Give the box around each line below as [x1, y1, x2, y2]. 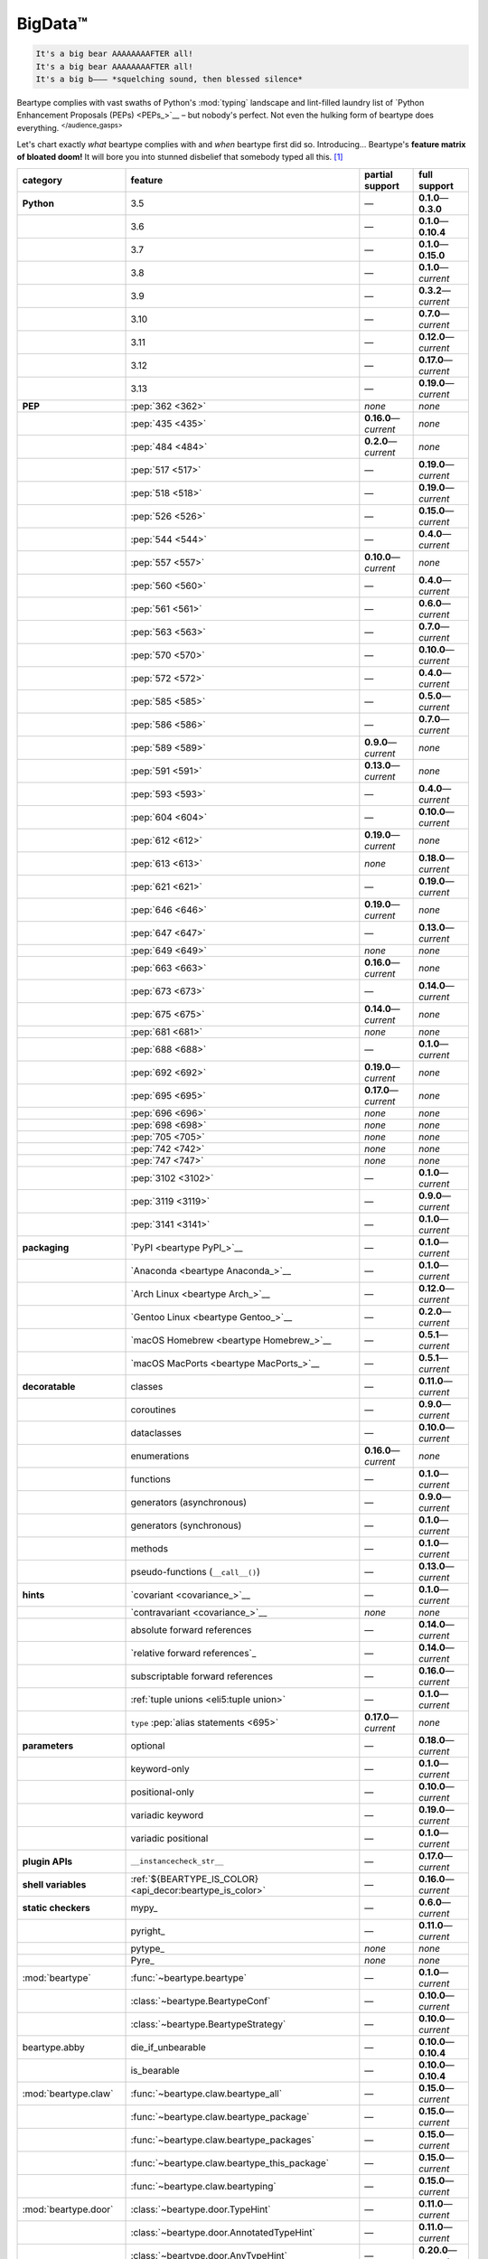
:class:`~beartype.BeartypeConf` [130, 1994, 271, 2007]
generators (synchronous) [130, 1519, 242, 1532]
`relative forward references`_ [130, 1646, 257, 1659]
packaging [22, 1241, 70, 1253]
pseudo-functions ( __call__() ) [130, 1565, 261, 1578]
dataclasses [130, 1426, 183, 1439]
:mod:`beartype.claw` [22, 2087, 114, 2100]
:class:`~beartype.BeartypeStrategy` [130, 2018, 286, 2030]
